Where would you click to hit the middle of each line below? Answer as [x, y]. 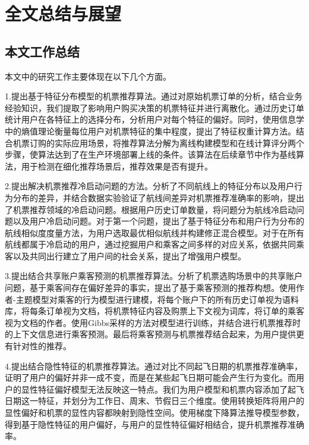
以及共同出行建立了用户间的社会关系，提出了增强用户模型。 [129, 256]
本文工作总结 [42, 51]
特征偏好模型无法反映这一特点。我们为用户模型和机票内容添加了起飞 [171, 389]
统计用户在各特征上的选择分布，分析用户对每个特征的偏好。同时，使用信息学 [154, 119]
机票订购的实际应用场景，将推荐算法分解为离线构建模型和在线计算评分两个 [158, 142]
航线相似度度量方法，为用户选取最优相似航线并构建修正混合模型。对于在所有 [154, 232]
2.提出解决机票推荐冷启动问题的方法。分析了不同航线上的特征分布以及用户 [149, 186]
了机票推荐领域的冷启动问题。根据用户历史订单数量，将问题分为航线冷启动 [150, 209]
